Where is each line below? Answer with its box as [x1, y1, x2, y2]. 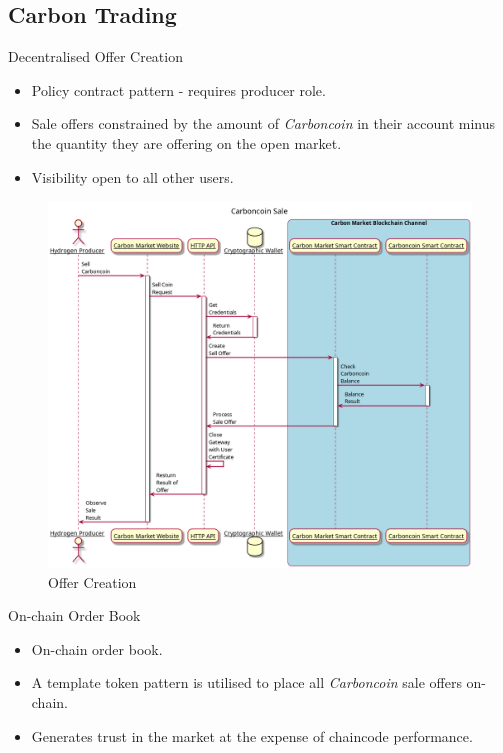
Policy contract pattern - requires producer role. [31, 79, 326, 100]
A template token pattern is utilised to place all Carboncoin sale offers [31, 672, 462, 693]
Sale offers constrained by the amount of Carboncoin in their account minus [31, 113, 495, 134]
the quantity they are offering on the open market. [31, 132, 342, 153]
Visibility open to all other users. [31, 166, 234, 187]
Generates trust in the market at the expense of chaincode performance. [31, 725, 473, 746]
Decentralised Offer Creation [8, 46, 183, 67]
